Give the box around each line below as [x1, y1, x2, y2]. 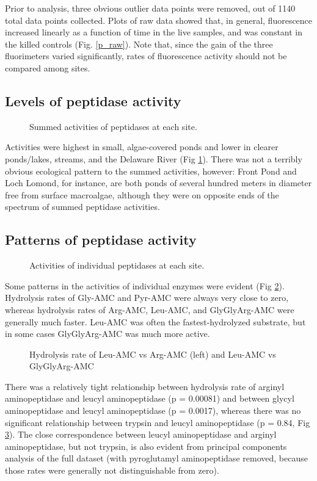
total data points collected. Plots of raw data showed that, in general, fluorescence [5, 13, 313, 26]
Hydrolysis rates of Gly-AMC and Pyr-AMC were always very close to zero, [5, 291, 289, 304]
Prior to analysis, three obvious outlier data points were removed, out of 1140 [5, 2, 296, 14]
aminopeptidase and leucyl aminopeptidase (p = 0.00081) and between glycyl [5, 392, 294, 405]
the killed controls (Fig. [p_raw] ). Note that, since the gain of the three [5, 37, 273, 50]
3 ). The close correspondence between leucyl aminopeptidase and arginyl [5, 428, 277, 441]
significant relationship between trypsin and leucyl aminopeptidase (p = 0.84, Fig [5, 416, 310, 429]
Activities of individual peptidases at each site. [29, 259, 205, 272]
